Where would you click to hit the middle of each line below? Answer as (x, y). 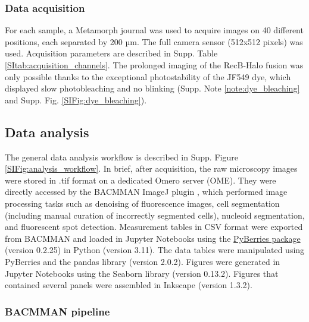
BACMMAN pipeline (57, 311)
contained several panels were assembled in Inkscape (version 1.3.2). (129, 285)
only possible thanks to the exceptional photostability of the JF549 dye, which (148, 76)
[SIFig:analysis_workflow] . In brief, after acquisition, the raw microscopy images (151, 168)
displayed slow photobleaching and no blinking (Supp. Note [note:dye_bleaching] (152, 88)
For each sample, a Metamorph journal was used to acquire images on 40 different (154, 30)
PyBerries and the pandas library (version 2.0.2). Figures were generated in (143, 261)
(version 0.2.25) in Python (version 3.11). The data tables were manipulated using (155, 250)
